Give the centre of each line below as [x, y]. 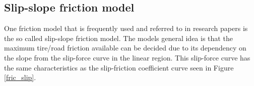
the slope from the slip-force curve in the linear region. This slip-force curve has [127, 57]
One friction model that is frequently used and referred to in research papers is [126, 28]
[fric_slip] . [20, 77]
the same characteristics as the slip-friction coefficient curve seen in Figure [119, 67]
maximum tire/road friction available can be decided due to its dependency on [125, 48]
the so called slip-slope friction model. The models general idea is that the [118, 38]
